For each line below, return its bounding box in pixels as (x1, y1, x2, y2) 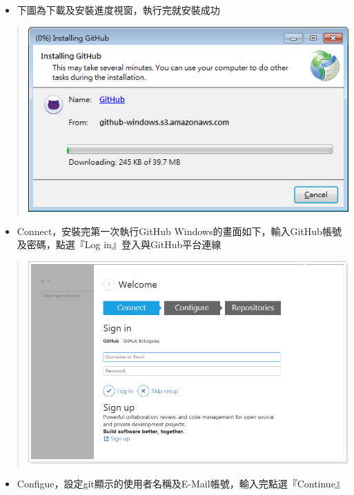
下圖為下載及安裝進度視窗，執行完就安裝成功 (17, 3, 220, 17)
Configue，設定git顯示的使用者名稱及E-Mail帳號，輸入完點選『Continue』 (17, 476, 345, 490)
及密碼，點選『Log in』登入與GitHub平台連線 (17, 237, 222, 252)
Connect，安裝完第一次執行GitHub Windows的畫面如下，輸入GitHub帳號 (17, 223, 342, 238)
